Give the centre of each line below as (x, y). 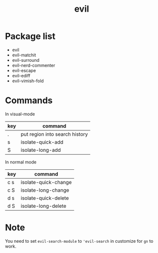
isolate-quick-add (42, 142)
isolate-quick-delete (45, 198)
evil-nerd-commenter (34, 65)
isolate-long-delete (44, 206)
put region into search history (54, 134)
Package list (30, 36)
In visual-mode (20, 114)
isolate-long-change (45, 190)
